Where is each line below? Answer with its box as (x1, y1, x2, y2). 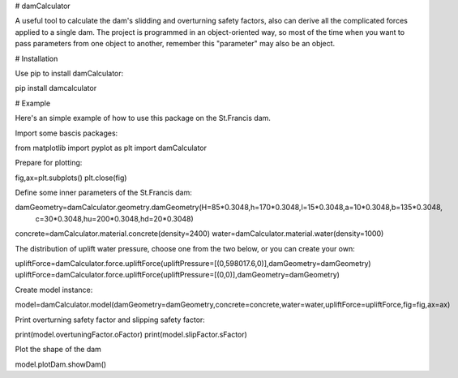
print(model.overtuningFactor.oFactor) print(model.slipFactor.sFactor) (15, 329, 247, 339)
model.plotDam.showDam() (15, 359, 107, 369)
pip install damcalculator (15, 84, 97, 93)
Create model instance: (15, 285, 93, 294)
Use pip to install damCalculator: (15, 68, 124, 78)
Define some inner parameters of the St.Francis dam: (15, 187, 192, 198)
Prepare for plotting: (15, 158, 83, 168)
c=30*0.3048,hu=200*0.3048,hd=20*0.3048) (35, 213, 194, 223)
